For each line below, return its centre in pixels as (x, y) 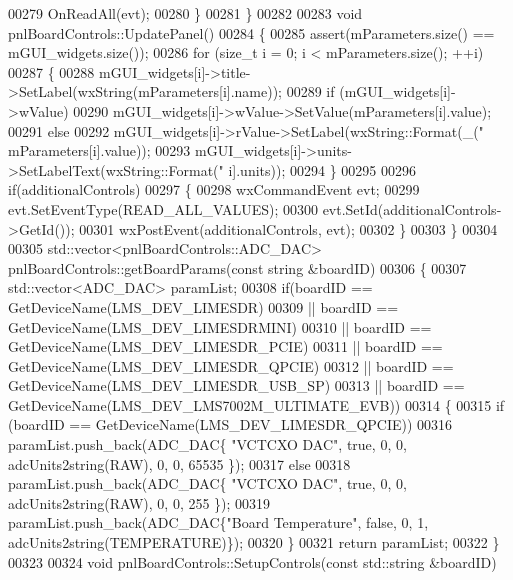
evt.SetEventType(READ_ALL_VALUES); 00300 (163, 208)
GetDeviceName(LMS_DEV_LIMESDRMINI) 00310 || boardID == (220, 326)
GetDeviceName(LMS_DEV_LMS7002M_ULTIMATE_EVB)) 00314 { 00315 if (256, 404)
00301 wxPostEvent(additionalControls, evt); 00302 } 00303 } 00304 (288, 228)
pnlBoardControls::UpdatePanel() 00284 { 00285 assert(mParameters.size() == (251, 32)
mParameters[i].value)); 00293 (99, 150)
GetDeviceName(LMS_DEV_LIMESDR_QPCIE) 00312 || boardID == (231, 365)
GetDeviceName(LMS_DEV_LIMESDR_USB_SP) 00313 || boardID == (236, 385)
